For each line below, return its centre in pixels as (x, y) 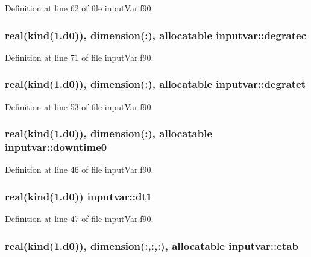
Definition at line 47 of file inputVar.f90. (79, 219)
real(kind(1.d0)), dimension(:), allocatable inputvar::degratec (156, 35)
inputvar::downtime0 (56, 147)
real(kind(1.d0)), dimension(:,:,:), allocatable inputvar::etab (152, 245)
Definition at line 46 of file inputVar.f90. (79, 169)
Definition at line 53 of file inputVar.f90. (79, 106)
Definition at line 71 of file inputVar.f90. (79, 57)
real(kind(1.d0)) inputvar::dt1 (79, 196)
